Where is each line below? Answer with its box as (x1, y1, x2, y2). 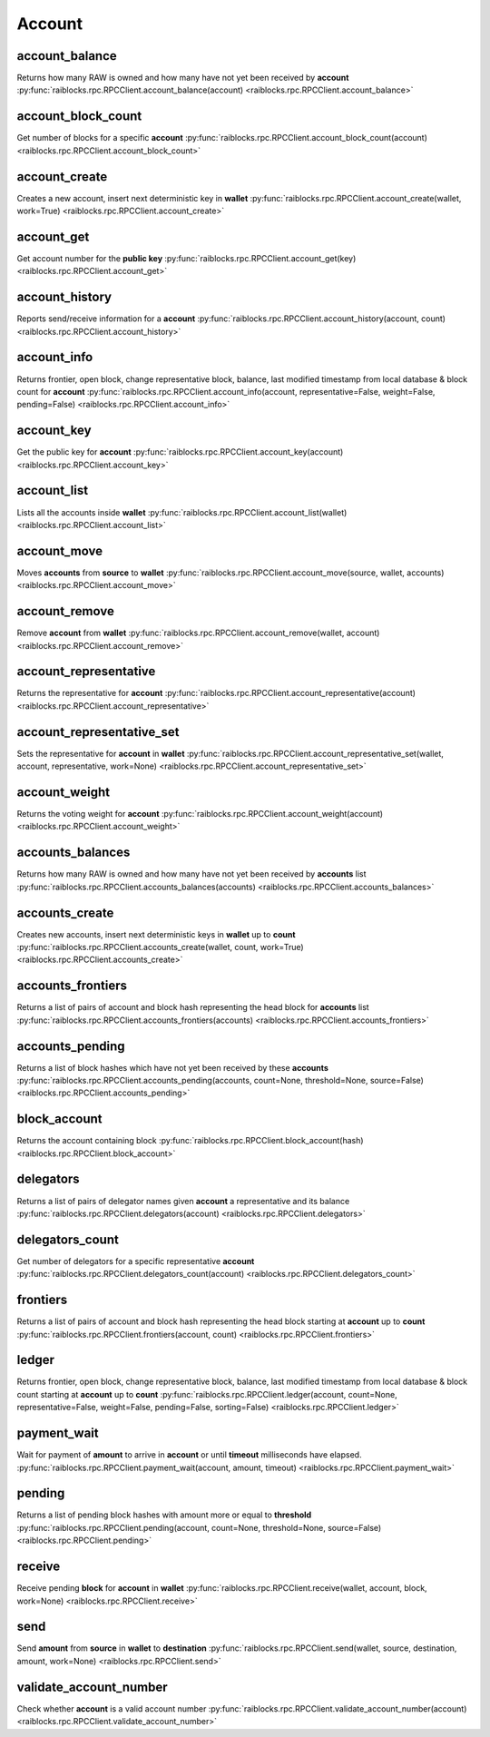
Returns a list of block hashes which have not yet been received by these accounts (16, 1062, 328, 1073)
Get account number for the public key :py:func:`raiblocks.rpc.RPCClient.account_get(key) (16, 252, 357, 263)
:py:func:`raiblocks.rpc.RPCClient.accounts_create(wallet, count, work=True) (16, 942, 304, 952)
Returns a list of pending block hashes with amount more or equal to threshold (16, 1509, 312, 1520)
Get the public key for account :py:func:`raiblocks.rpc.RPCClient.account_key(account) (16, 447, 344, 457)
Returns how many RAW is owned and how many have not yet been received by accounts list (16, 868, 367, 879)
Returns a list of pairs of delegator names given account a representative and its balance (16, 1195, 350, 1206)
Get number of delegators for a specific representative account (16, 1255, 255, 1266)
